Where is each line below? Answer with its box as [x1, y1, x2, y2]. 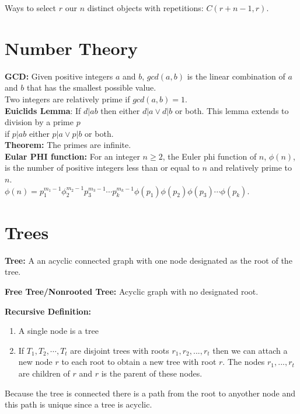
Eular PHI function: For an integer [5, 150, 140, 162]
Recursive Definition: [5, 305, 92, 317]
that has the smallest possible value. [26, 81, 156, 94]
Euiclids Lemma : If [5, 104, 81, 116]
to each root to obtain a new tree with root [61, 356, 217, 368]
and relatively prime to [210, 161, 292, 174]
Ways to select [5, 2, 57, 13]
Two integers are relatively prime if [5, 92, 130, 105]
